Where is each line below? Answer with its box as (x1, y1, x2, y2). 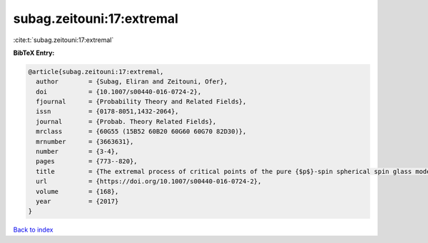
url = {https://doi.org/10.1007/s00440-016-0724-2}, (36, 177, 262, 185)
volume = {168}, (36, 187, 119, 195)
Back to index (13, 225, 53, 234)
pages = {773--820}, (36, 157, 138, 165)
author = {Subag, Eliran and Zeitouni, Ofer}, (36, 78, 228, 86)
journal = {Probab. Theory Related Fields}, (36, 118, 217, 125)
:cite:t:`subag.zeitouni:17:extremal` (13, 36, 114, 44)
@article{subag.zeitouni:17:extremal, (28, 68, 164, 76)
